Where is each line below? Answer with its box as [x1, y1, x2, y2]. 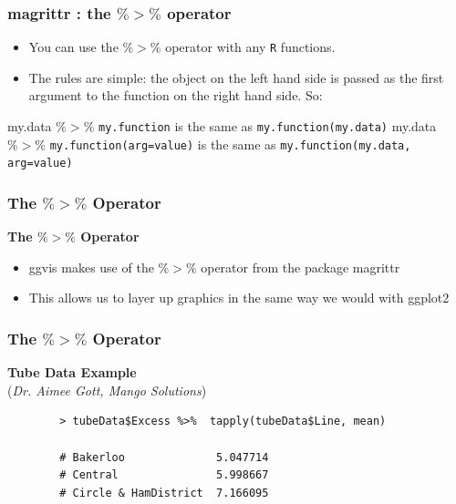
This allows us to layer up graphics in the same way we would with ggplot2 [28, 288, 450, 307]
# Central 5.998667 [59, 468, 269, 482]
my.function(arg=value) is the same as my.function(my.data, [49, 134, 411, 153]
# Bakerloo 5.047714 [59, 450, 269, 464]
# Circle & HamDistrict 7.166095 [59, 486, 269, 499]
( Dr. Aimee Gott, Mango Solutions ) [7, 380, 207, 399]
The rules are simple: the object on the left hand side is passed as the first [28, 67, 444, 87]
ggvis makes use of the [28, 257, 154, 276]
